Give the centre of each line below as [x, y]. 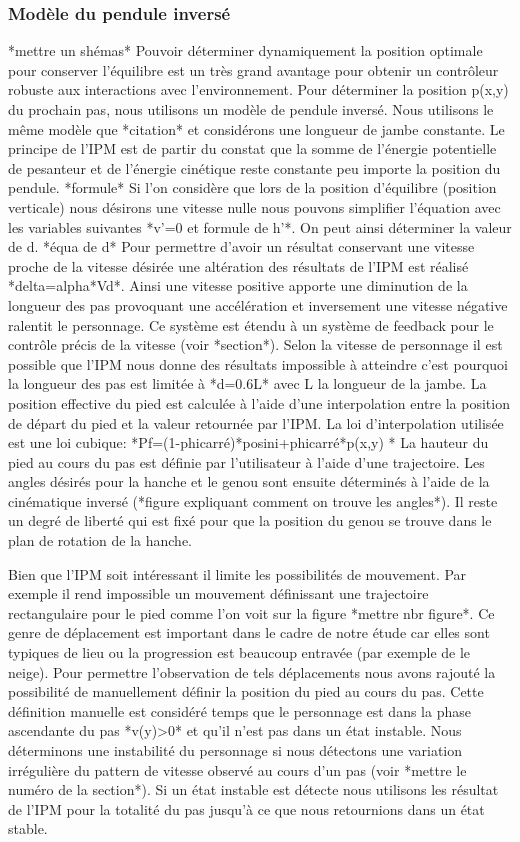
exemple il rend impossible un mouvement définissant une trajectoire [218, 593]
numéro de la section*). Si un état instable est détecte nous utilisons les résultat [253, 789]
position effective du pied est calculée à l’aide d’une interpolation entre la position [259, 402]
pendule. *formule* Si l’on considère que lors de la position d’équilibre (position [252, 187]
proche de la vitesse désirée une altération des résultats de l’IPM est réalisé [238, 265]
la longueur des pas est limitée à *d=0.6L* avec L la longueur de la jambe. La [247, 383]
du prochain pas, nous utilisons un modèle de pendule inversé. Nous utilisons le [251, 109]
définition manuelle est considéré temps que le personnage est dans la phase [239, 710]
